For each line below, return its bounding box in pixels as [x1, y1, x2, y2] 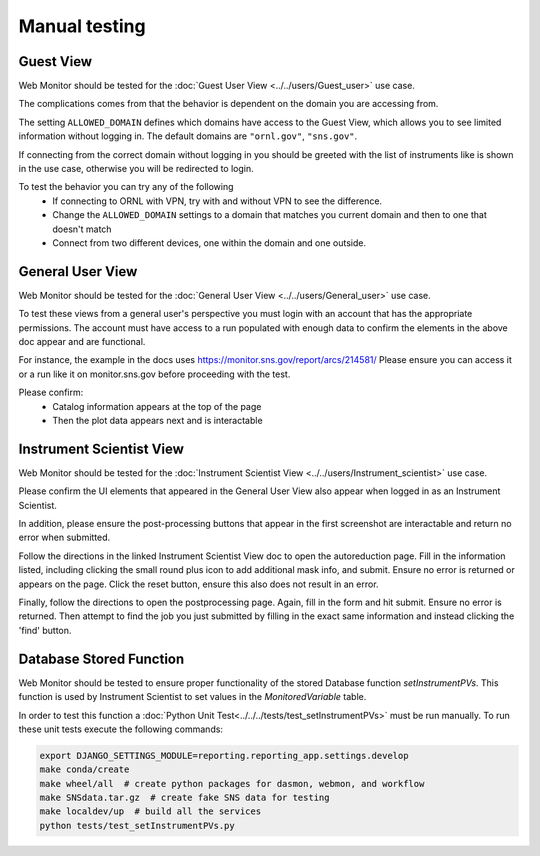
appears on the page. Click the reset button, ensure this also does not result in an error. [18, 578, 379, 590]
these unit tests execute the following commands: [18, 723, 224, 735]
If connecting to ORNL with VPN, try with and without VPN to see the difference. [52, 195, 383, 207]
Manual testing [18, 15, 146, 37]
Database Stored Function [18, 650, 185, 667]
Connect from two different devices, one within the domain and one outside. [52, 236, 367, 249]
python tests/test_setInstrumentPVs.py [39, 820, 235, 831]
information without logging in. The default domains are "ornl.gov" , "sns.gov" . [18, 130, 358, 142]
